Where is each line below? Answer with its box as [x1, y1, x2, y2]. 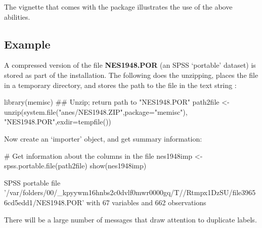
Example [4, 36, 51, 52]
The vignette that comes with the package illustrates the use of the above [4, 2, 233, 12]
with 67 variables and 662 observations [86, 197, 206, 207]
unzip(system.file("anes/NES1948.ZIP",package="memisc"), [4, 106, 188, 117]
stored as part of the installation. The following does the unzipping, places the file [4, 69, 258, 80]
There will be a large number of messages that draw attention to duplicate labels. [4, 214, 257, 224]
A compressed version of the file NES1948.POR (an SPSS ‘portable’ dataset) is [4, 60, 256, 70]
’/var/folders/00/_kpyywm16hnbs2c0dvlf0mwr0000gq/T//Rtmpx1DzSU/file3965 [4, 187, 256, 198]
